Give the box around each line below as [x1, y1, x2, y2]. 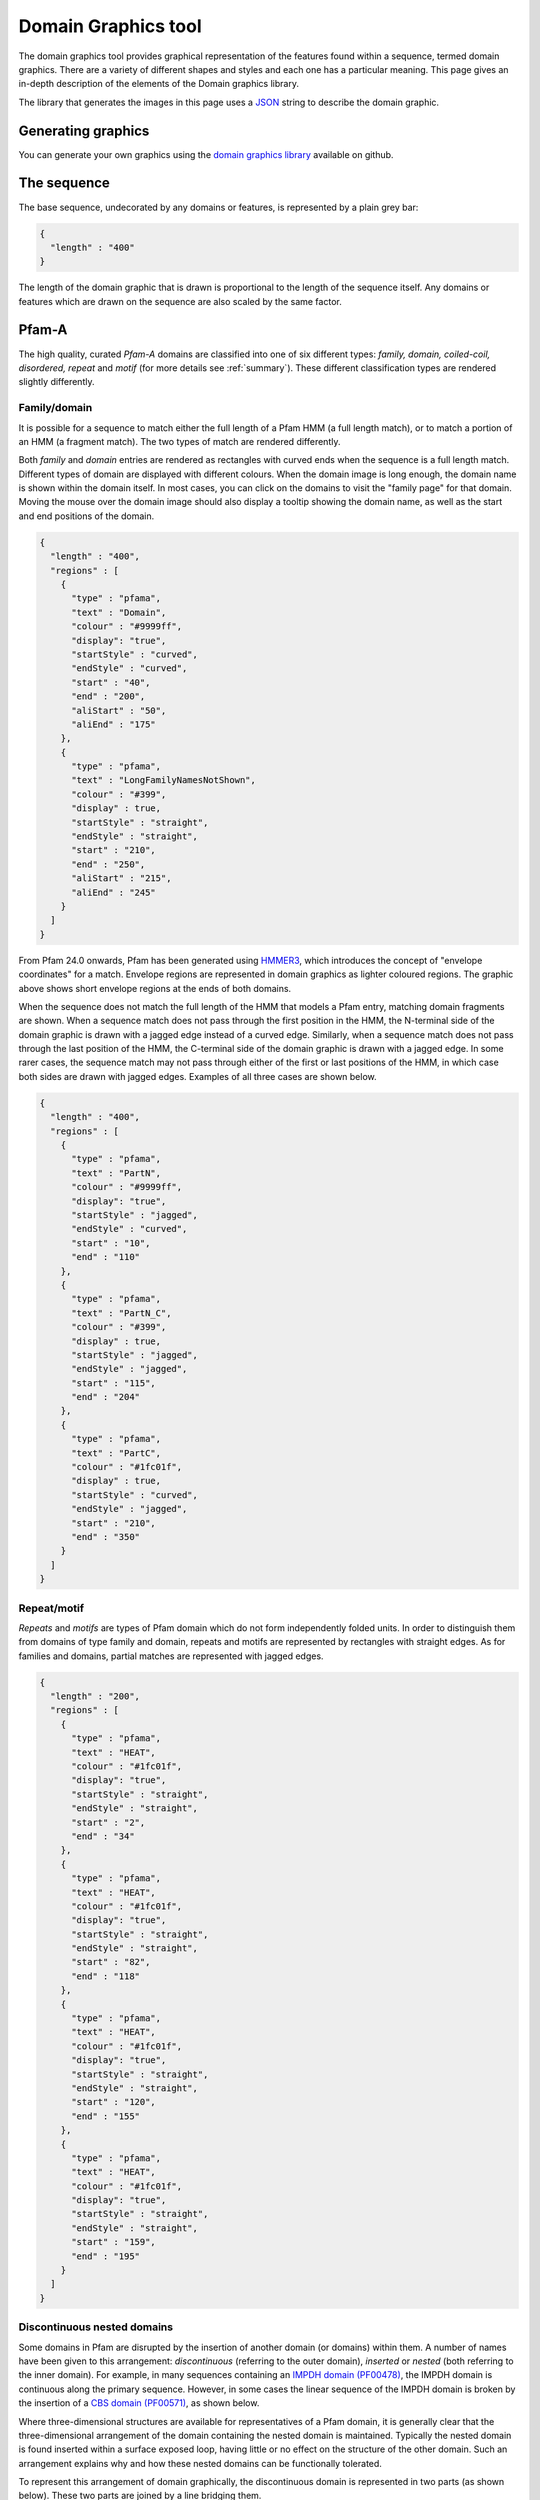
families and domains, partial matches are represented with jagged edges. [18, 1650, 324, 1662]
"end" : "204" [71, 1391, 140, 1403]
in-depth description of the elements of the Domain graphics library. [18, 78, 300, 90]
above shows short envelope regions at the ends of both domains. [18, 982, 292, 994]
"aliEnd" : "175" [71, 718, 157, 730]
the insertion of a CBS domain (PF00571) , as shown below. [18, 2397, 260, 2409]
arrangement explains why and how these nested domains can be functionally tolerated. [18, 2457, 382, 2469]
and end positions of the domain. [18, 510, 155, 522]
